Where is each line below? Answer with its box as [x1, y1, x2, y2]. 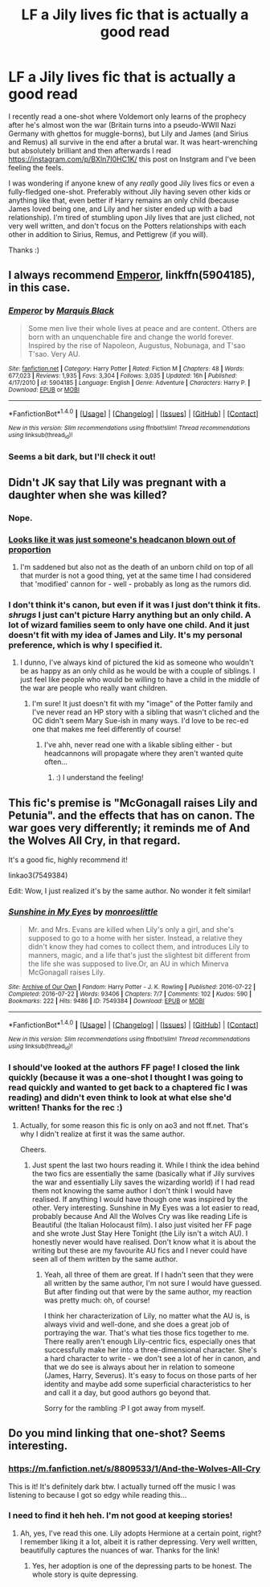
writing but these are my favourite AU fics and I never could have [31, 1245, 247, 1255]
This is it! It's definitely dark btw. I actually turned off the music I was [8, 1481, 235, 1491]
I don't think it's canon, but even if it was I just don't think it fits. [8, 599, 261, 611]
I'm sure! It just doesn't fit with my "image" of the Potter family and [31, 699, 253, 709]
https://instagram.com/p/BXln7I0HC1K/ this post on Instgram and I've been [8, 154, 256, 164]
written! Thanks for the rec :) [8, 1102, 123, 1114]
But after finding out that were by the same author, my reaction [43, 1286, 252, 1296]
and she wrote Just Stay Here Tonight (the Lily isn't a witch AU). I [31, 1228, 248, 1238]
